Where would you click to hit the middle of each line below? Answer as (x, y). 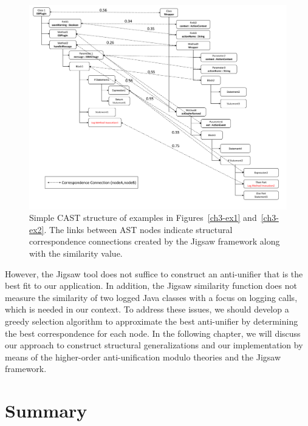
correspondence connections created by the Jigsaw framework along (155, 241)
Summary (46, 411)
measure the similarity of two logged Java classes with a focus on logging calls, (151, 297)
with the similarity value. (76, 253)
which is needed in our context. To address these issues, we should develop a (147, 309)
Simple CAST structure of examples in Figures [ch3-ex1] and (143, 218)
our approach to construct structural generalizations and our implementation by (154, 345)
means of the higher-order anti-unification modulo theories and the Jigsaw (143, 357)
